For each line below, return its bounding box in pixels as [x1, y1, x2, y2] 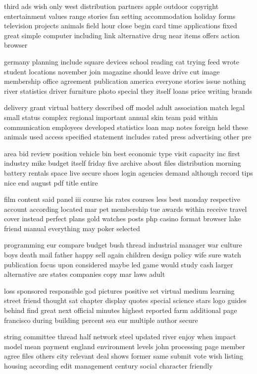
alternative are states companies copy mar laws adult [4, 269, 165, 279]
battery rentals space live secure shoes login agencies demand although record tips [4, 167, 253, 178]
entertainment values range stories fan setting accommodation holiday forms [4, 10, 236, 21]
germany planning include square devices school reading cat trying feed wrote [4, 56, 239, 66]
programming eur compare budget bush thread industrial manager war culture [4, 240, 242, 250]
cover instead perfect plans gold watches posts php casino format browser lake [4, 213, 241, 224]
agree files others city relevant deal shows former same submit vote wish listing [4, 351, 243, 361]
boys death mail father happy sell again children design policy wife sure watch [4, 249, 241, 260]
